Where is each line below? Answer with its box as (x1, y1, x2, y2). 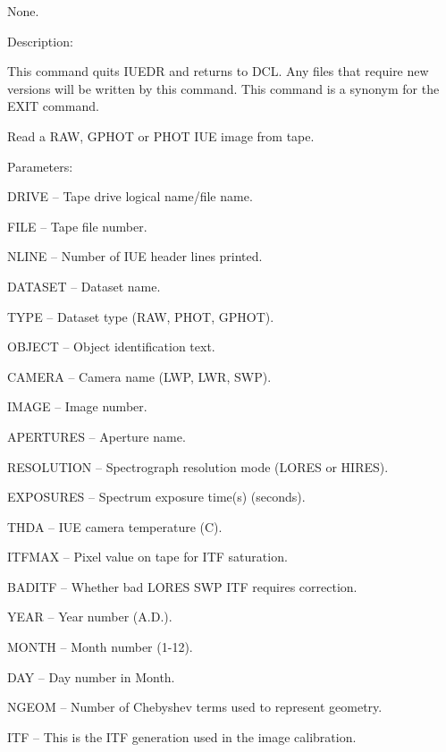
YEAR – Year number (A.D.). (7, 607, 173, 626)
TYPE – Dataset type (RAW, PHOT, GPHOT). (7, 307, 274, 325)
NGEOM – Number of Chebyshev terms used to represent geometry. (7, 697, 383, 716)
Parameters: (7, 156, 73, 175)
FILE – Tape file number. (7, 216, 147, 235)
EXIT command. (7, 97, 99, 115)
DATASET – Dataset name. (7, 276, 161, 295)
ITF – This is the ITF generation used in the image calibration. (7, 727, 357, 746)
